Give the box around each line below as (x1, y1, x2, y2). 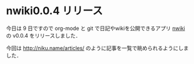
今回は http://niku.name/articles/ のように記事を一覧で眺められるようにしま (6, 44, 189, 52)
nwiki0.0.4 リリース (6, 4, 103, 18)
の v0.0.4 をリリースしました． (6, 32, 81, 39)
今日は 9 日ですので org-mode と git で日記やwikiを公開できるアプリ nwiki (6, 25, 185, 32)
